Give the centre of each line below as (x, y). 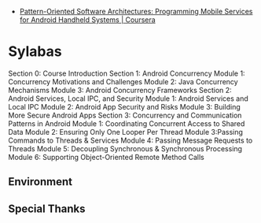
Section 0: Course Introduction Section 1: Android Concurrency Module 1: (127, 73)
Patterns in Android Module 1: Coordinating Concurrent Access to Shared (127, 123)
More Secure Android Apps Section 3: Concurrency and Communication (125, 115)
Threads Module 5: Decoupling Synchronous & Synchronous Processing (125, 148)
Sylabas (35, 52)
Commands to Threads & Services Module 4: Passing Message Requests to (130, 140)
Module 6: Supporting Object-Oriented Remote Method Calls (106, 157)
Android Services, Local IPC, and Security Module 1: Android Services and (129, 98)
